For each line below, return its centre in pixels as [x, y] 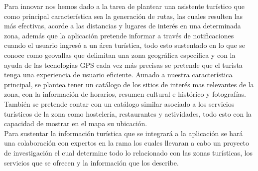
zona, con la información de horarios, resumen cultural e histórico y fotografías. [125, 94]
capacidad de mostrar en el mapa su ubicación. [76, 123]
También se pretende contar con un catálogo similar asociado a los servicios [119, 103]
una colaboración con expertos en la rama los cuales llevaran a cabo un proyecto [127, 143]
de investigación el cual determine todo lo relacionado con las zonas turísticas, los [129, 152]
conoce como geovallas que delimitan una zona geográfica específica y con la [120, 55]
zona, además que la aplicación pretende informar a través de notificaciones [119, 35]
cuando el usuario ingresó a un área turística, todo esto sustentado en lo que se [125, 45]
